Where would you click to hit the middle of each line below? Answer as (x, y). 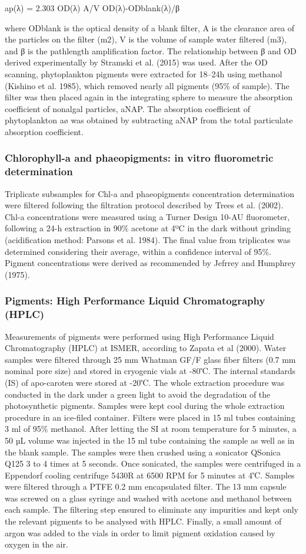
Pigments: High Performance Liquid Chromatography (135, 301)
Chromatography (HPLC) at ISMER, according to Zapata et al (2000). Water (146, 348)
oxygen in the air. (36, 544)
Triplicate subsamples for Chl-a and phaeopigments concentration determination (150, 193)
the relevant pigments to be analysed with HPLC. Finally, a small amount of (143, 521)
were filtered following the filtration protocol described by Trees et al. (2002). (144, 205)
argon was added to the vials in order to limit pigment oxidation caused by (140, 532)
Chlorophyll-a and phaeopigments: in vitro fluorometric (139, 158)
